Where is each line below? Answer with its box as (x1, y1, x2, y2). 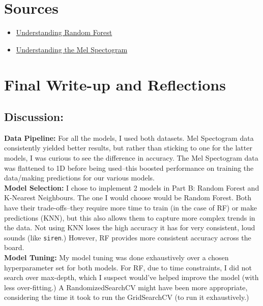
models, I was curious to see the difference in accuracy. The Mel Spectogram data (4, 152, 258, 163)
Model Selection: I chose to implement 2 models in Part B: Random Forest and (4, 182, 259, 193)
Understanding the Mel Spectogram (16, 44, 128, 54)
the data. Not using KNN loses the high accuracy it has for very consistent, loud (4, 222, 255, 233)
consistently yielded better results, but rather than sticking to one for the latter (4, 142, 252, 153)
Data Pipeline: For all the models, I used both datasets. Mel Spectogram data (4, 132, 254, 143)
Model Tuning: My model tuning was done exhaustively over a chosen (4, 252, 229, 263)
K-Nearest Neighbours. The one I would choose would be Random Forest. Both (4, 192, 251, 203)
